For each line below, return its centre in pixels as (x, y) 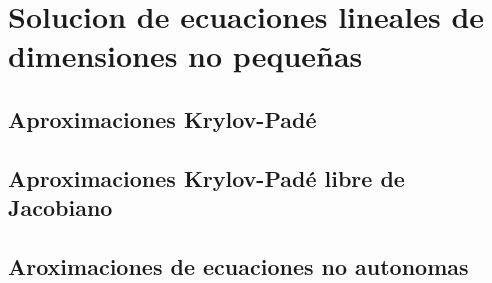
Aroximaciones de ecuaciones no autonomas (238, 265)
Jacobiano (60, 207)
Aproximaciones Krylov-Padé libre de (206, 177)
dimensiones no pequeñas (185, 55)
